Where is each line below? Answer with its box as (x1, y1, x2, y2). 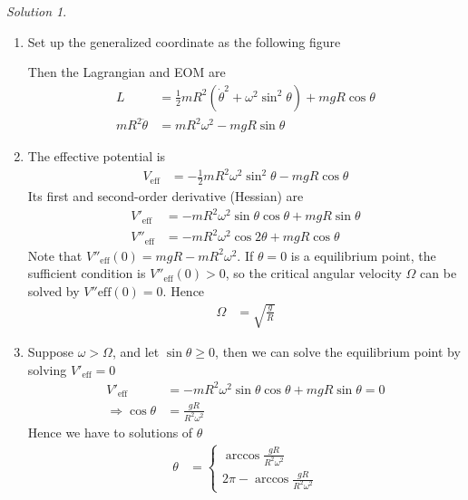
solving (27, 360, 67, 379)
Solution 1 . (6, 2, 67, 20)
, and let (112, 342, 160, 361)
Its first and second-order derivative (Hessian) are (27, 187, 304, 206)
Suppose (27, 342, 74, 361)
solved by (27, 282, 80, 301)
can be (420, 264, 457, 283)
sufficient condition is (27, 264, 146, 283)
